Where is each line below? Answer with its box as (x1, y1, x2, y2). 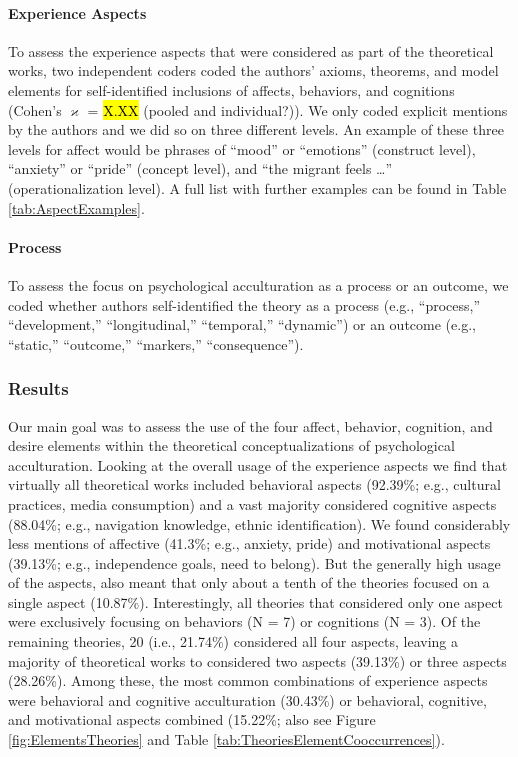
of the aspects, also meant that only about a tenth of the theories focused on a (8, 572, 490, 593)
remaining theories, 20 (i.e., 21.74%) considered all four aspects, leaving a (8, 631, 459, 652)
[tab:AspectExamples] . (8, 197, 145, 218)
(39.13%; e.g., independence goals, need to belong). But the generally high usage (8, 552, 501, 573)
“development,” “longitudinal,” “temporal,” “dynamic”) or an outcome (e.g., (8, 314, 476, 335)
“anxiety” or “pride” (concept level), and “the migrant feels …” (8, 158, 393, 179)
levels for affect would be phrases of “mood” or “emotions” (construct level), (8, 138, 476, 159)
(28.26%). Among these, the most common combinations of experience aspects (8, 670, 488, 691)
